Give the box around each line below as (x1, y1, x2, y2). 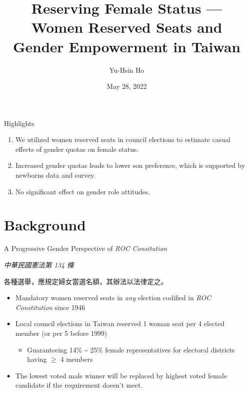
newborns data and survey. (15, 170, 96, 180)
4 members (60, 354, 93, 364)
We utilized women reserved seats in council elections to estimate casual (15, 134, 230, 145)
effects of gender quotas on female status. (15, 144, 139, 154)
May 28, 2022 (106, 81, 147, 91)
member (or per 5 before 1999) (15, 328, 107, 338)
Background (4, 215, 86, 235)
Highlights (4, 118, 35, 128)
